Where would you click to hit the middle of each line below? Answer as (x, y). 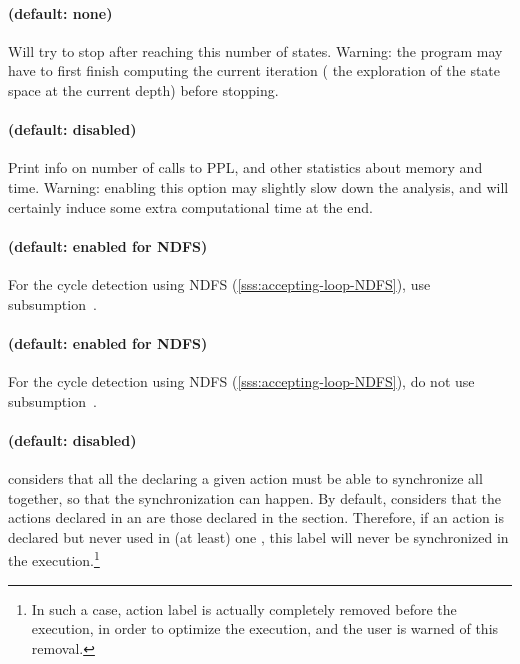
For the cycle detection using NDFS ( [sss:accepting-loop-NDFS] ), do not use (241, 380)
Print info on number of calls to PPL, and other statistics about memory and (245, 167)
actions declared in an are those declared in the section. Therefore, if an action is (256, 517)
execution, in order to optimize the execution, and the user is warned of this (265, 628)
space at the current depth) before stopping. (143, 89)
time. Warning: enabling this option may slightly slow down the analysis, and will (258, 186)
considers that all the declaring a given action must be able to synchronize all (245, 477)
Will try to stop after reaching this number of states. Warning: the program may (255, 50)
